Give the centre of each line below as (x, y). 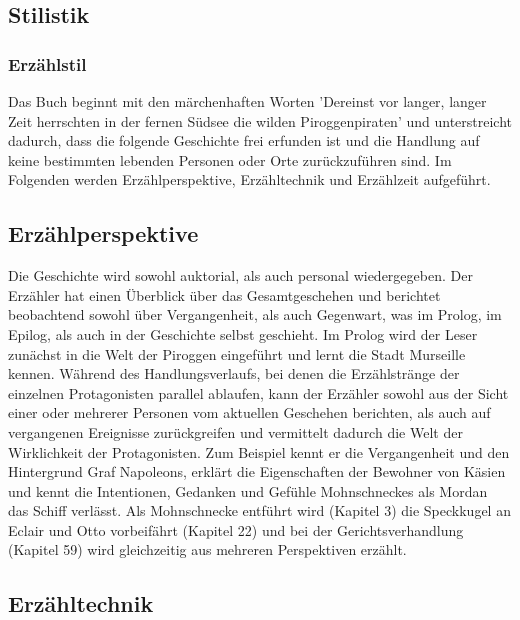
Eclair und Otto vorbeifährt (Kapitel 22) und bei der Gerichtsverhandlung (236, 529)
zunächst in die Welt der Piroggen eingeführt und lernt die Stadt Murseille (237, 353)
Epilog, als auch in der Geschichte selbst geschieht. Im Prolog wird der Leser (243, 333)
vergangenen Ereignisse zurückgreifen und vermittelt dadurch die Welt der (235, 431)
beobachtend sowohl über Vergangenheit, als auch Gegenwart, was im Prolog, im (255, 314)
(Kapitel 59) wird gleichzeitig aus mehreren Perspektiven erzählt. (207, 549)
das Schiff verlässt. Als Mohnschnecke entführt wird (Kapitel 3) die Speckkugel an (259, 510)
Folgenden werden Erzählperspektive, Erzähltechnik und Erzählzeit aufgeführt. (249, 179)
